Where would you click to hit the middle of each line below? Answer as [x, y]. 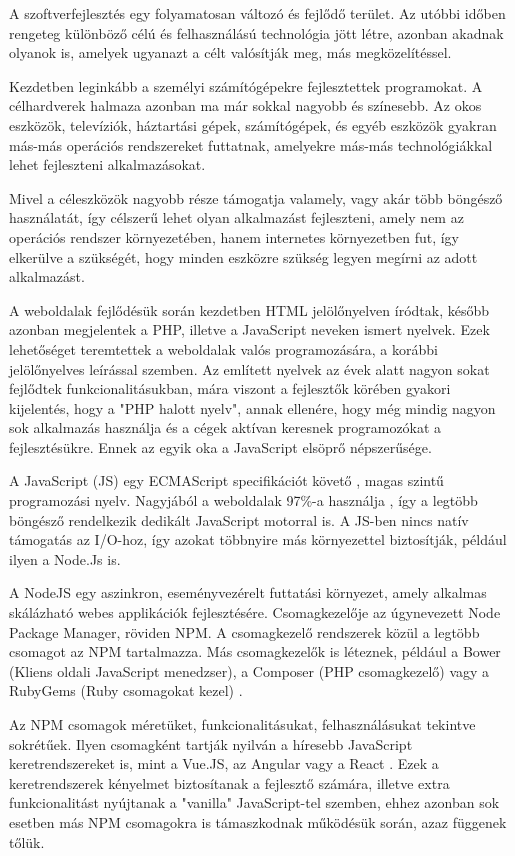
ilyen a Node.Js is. [65, 558]
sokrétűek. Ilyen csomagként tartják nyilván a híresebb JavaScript [211, 743]
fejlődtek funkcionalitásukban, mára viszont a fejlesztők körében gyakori [230, 388]
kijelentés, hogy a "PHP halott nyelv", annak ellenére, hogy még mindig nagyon [252, 407]
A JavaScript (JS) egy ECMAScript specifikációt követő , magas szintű [226, 480]
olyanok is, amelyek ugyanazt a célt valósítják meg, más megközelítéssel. [230, 52]
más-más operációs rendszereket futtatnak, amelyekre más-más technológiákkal [251, 144]
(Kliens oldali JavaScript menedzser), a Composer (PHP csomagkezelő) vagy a [249, 670]
